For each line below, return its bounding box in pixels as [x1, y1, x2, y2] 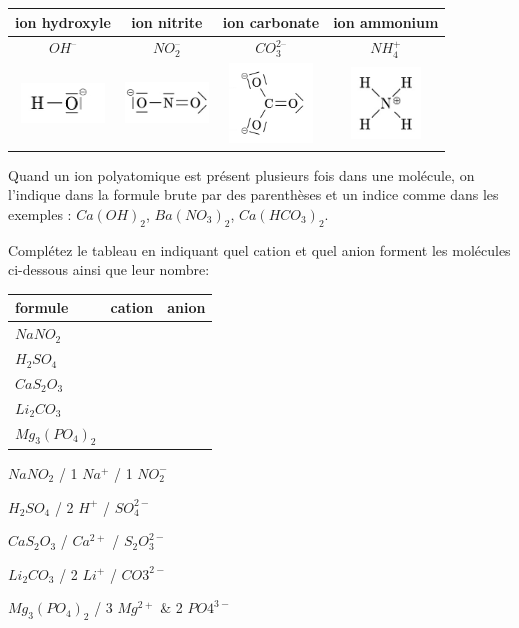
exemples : [8, 203, 72, 224]
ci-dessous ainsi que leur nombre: [8, 259, 210, 280]
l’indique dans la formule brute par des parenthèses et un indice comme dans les [8, 184, 499, 205]
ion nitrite [131, 11, 203, 32]
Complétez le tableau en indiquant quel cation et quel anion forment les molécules [8, 239, 511, 260]
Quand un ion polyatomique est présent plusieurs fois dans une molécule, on [8, 164, 475, 185]
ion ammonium [333, 11, 439, 32]
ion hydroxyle [15, 11, 111, 32]
